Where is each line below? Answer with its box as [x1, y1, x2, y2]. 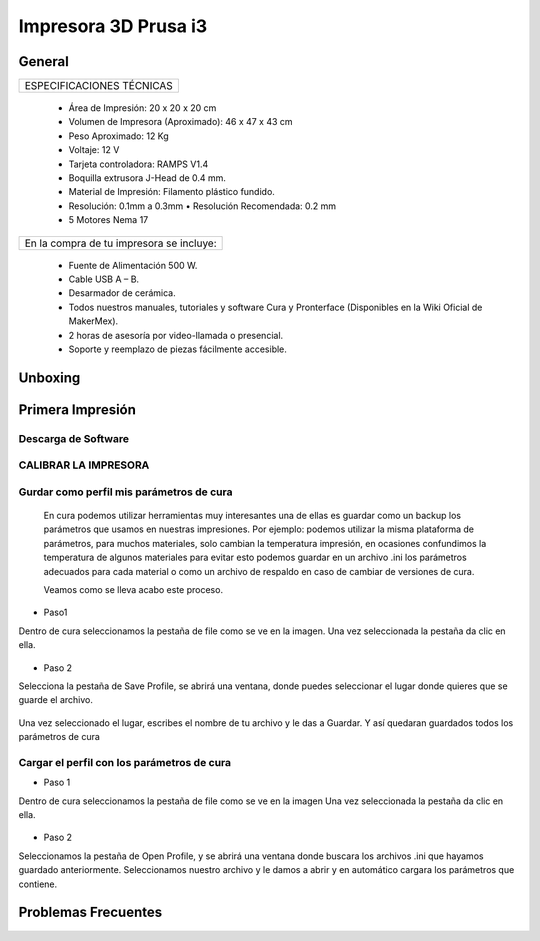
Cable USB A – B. [68, 273, 140, 285]
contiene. [18, 878, 58, 890]
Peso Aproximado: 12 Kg [68, 130, 169, 142]
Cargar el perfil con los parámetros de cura [18, 755, 232, 769]
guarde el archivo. [18, 694, 94, 706]
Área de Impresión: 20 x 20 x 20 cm [68, 102, 217, 114]
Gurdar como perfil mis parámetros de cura [18, 485, 233, 499]
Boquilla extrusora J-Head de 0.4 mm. [68, 172, 227, 184]
